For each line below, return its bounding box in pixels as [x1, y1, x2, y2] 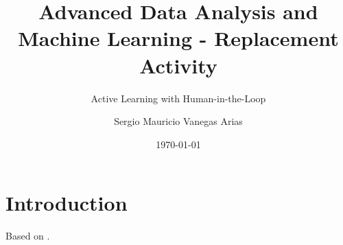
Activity [139, 51, 217, 79]
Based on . [5, 229, 50, 243]
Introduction [5, 189, 128, 217]
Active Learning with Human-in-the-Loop [91, 91, 266, 105]
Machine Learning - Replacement [18, 24, 339, 52]
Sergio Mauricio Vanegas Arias [114, 114, 243, 128]
